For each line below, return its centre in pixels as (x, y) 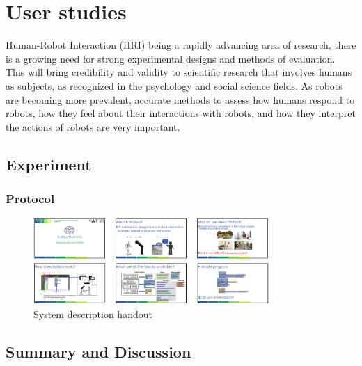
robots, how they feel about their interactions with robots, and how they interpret (181, 113)
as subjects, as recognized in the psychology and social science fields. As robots (174, 85)
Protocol (30, 198)
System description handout (93, 313)
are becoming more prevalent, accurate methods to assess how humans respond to (180, 99)
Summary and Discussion (99, 351)
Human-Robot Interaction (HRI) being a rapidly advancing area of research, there (181, 45)
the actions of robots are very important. (93, 126)
